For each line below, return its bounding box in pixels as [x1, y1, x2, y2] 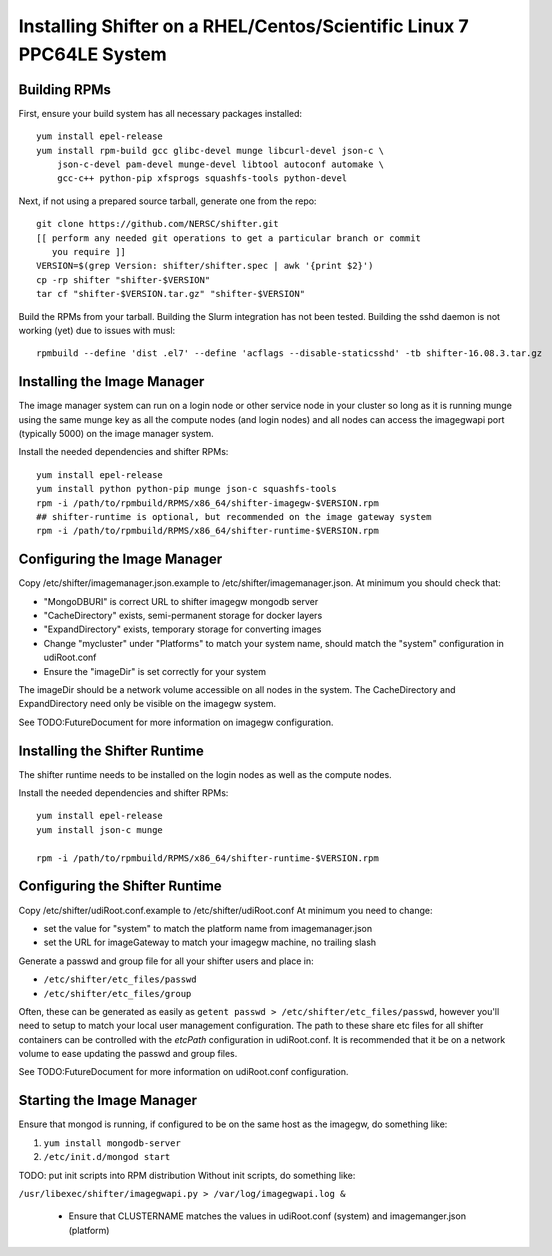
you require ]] [51, 246, 127, 257]
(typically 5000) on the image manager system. [18, 428, 214, 440]
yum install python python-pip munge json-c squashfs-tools [36, 483, 337, 495]
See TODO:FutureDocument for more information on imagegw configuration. [18, 716, 334, 728]
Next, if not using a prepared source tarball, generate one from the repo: [18, 195, 317, 207]
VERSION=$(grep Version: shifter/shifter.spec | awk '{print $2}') [36, 260, 374, 272]
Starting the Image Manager [18, 1092, 198, 1109]
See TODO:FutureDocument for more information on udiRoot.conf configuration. [18, 1066, 349, 1078]
